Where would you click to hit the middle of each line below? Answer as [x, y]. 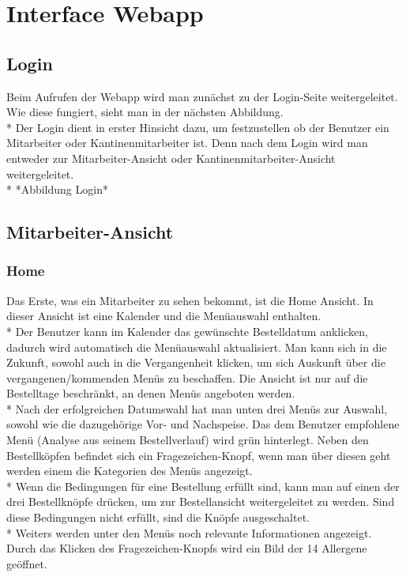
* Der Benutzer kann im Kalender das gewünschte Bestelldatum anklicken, [187, 331]
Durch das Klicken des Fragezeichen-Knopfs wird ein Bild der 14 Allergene [187, 548]
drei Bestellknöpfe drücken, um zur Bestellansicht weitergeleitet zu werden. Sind [201, 502]
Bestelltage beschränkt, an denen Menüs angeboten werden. [151, 393]
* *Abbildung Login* [57, 189]
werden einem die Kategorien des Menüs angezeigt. [130, 471]
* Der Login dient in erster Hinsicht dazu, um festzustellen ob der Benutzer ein [198, 127]
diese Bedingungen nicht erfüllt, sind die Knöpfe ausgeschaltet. [158, 517]
